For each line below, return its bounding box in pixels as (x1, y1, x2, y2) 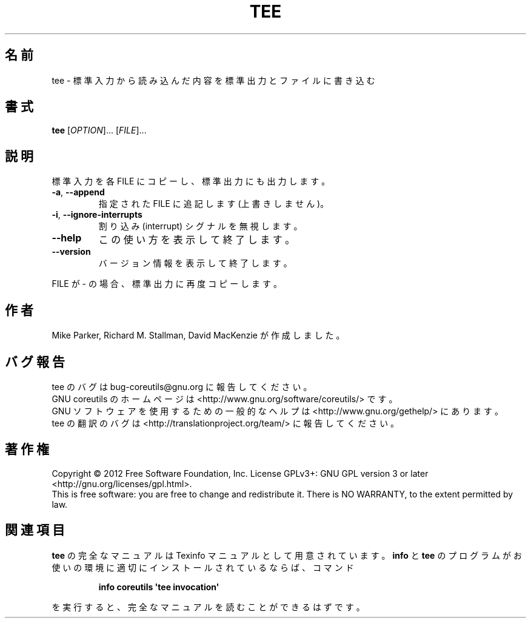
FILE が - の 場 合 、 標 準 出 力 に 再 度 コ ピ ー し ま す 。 (52, 278, 282, 289)
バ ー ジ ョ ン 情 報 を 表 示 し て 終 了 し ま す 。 (98, 258, 292, 269)
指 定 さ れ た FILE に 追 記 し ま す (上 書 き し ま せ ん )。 (98, 198, 329, 209)
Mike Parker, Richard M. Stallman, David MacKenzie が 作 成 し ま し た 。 (52, 330, 345, 341)
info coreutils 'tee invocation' (98, 581, 219, 592)
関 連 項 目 (5, 522, 65, 538)
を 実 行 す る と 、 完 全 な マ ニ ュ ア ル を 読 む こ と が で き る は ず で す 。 (52, 601, 365, 612)
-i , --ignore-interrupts (52, 209, 142, 220)
